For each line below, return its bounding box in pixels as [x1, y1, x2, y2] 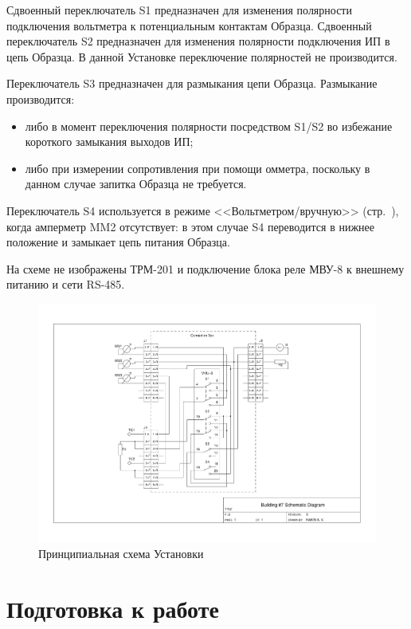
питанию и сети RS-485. [6, 276, 125, 293]
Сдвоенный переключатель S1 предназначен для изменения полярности [6, 2, 352, 18]
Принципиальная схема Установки [38, 545, 204, 562]
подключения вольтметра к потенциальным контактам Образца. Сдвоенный [6, 17, 372, 33]
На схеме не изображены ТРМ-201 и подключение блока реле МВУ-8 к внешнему [6, 260, 405, 277]
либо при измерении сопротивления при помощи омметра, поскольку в [25, 159, 370, 176]
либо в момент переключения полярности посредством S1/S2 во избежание [25, 117, 393, 134]
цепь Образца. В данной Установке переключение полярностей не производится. [6, 48, 397, 65]
